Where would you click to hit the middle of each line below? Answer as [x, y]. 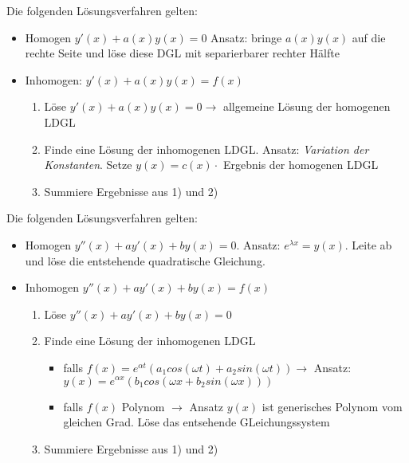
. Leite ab [368, 244]
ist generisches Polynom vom [332, 406]
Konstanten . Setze [88, 165]
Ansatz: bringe [246, 37]
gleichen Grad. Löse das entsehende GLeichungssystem [197, 422]
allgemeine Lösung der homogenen [307, 106]
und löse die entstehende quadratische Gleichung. [145, 260]
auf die [369, 37]
